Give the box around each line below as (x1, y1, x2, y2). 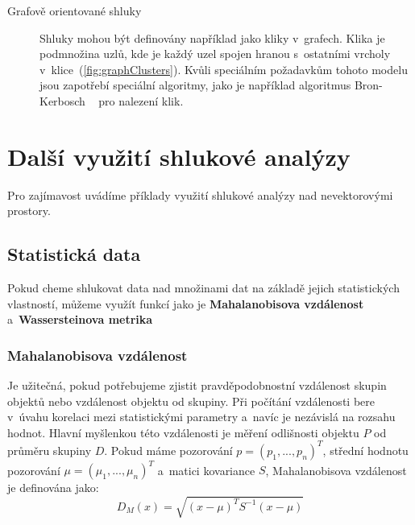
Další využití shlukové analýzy (7, 139, 351, 172)
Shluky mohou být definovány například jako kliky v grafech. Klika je (39, 29, 385, 46)
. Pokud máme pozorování (104, 441, 233, 458)
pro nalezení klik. (98, 92, 184, 109)
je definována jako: (7, 479, 99, 496)
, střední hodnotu (322, 441, 409, 458)
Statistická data (7, 242, 141, 267)
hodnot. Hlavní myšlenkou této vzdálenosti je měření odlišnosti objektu (7, 424, 359, 440)
